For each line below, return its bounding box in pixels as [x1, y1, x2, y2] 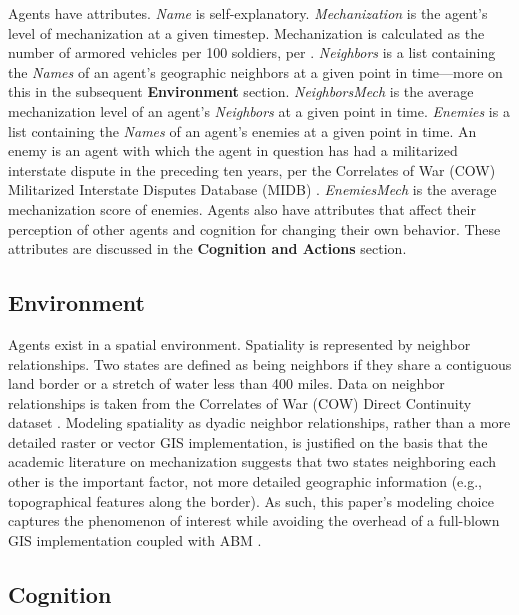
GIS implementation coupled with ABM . [8, 529, 262, 550]
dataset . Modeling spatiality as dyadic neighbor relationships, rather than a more [8, 412, 511, 433]
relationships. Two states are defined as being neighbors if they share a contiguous [8, 353, 512, 374]
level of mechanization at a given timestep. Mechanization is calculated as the [8, 22, 485, 43]
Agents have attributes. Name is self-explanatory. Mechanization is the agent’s [8, 3, 488, 23]
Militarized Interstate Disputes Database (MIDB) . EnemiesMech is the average [8, 179, 497, 200]
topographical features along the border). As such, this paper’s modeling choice [8, 490, 494, 511]
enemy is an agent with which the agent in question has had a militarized [8, 140, 458, 161]
